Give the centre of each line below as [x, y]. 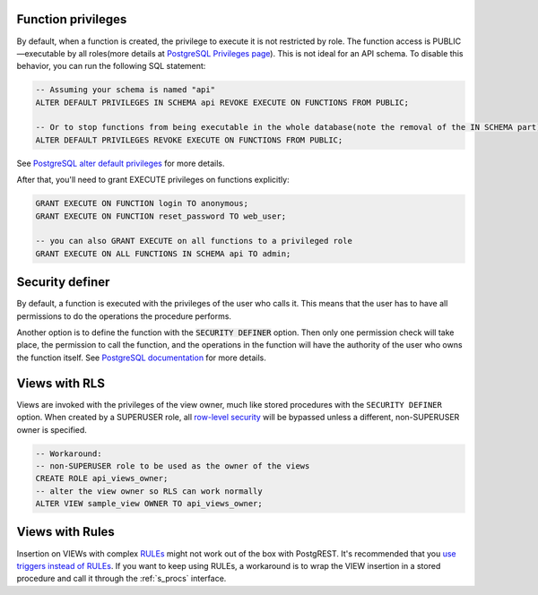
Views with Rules [66, 532]
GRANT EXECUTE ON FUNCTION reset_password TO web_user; [161, 216]
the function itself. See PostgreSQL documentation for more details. [141, 358]
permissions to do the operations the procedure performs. [124, 316]
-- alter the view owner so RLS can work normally [149, 491]
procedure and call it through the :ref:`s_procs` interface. [121, 579]
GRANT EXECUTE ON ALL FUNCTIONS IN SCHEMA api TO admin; [163, 254]
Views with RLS [61, 383]
